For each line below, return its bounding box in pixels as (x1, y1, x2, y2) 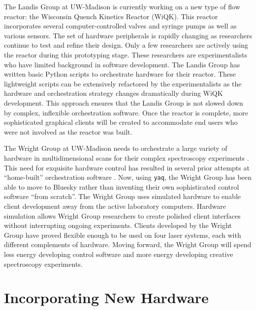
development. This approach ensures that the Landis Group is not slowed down (4, 97, 243, 108)
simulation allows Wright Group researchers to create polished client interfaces (4, 210, 241, 221)
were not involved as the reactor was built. (4, 126, 132, 137)
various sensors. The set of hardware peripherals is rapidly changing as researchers (4, 30, 252, 40)
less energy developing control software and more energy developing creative (4, 249, 233, 259)
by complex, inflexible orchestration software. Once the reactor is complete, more (4, 107, 248, 117)
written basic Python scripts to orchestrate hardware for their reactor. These (4, 69, 236, 79)
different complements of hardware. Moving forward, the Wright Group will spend (4, 239, 252, 250)
